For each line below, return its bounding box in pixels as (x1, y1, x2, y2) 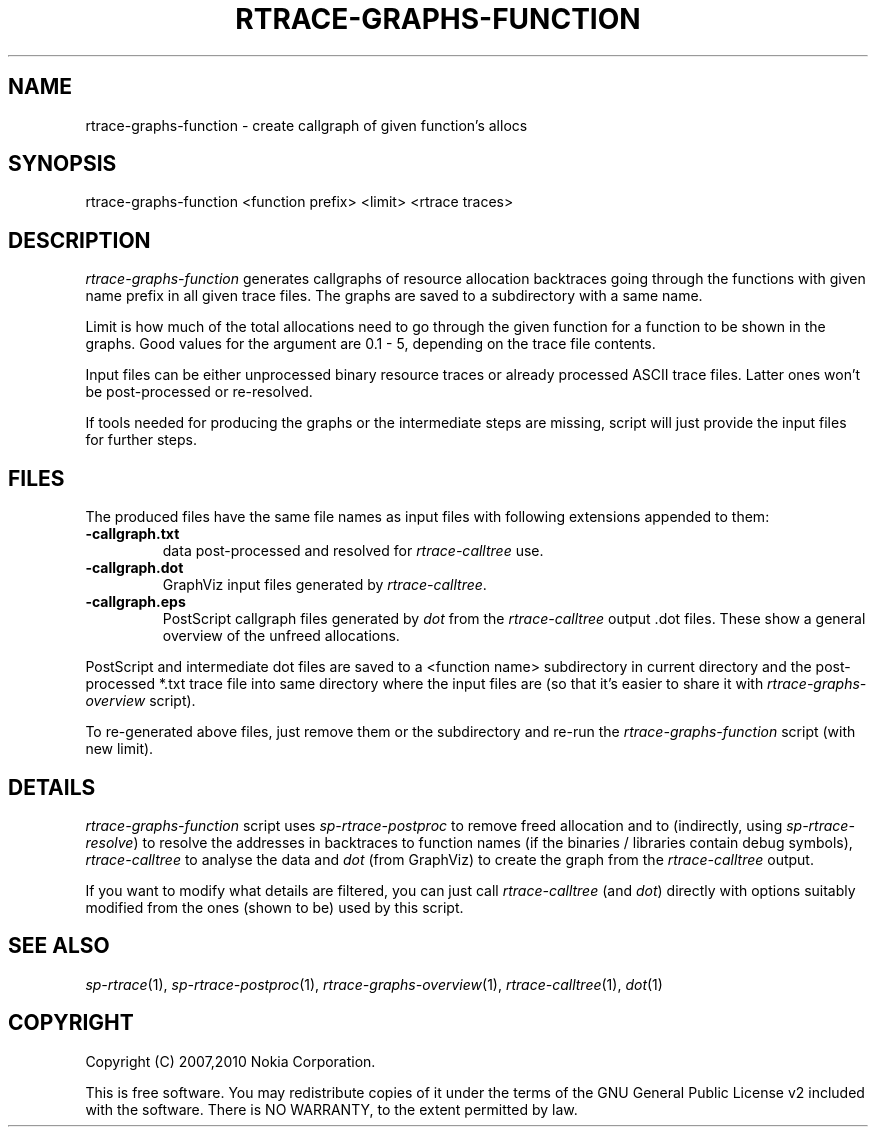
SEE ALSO (8, 933, 110, 959)
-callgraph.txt (85, 525, 180, 543)
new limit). (85, 740, 154, 758)
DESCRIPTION (8, 227, 151, 253)
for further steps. (85, 431, 197, 449)
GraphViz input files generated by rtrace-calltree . (162, 576, 487, 594)
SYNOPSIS (8, 151, 117, 177)
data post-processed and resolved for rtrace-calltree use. (162, 542, 544, 560)
